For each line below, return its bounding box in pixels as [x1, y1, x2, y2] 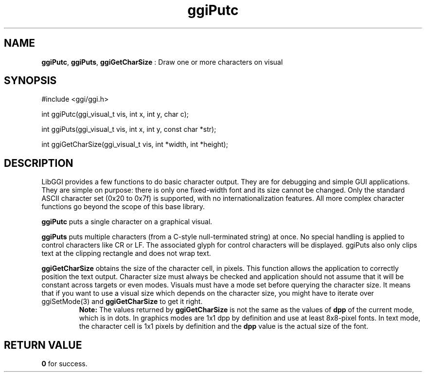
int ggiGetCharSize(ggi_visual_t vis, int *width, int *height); [41, 140, 228, 149]
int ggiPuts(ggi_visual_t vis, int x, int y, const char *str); [41, 125, 216, 134]
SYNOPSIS [4, 74, 57, 87]
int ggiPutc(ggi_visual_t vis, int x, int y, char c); [41, 110, 189, 119]
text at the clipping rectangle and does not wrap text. [41, 249, 211, 258]
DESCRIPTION [4, 157, 73, 169]
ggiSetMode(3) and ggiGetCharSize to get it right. [41, 297, 203, 306]
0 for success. [41, 359, 88, 368]
